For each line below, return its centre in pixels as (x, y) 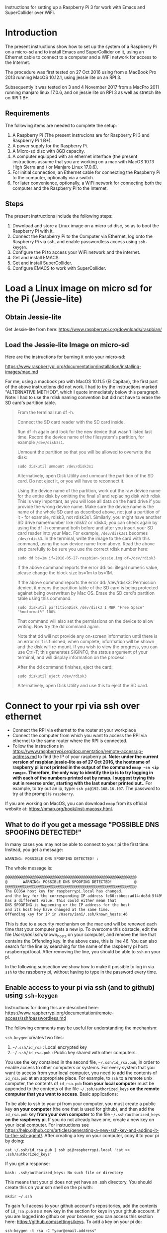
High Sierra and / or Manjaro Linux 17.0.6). (55, 167)
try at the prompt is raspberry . (43, 794)
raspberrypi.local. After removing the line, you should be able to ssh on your (83, 951)
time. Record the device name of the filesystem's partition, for (81, 437)
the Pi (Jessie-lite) (44, 299)
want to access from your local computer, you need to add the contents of (81, 1073)
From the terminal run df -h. (46, 412)
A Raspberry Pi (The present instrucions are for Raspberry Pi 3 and (81, 135)
